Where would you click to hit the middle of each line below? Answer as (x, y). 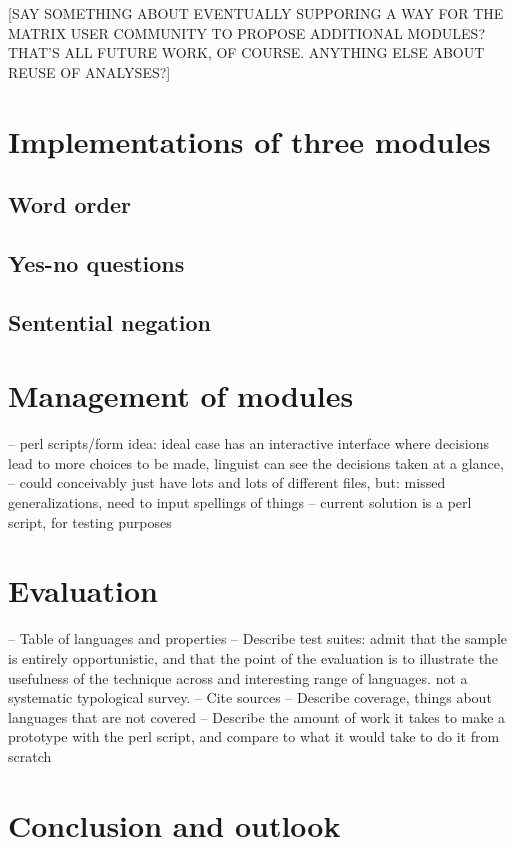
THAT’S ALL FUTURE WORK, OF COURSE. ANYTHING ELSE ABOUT (246, 52)
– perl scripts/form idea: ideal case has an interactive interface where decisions (248, 443)
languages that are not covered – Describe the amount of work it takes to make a (257, 716)
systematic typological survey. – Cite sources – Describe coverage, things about (250, 697)
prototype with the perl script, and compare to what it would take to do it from (254, 736)
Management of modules (181, 395)
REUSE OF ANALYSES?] (89, 71)
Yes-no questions (96, 262)
